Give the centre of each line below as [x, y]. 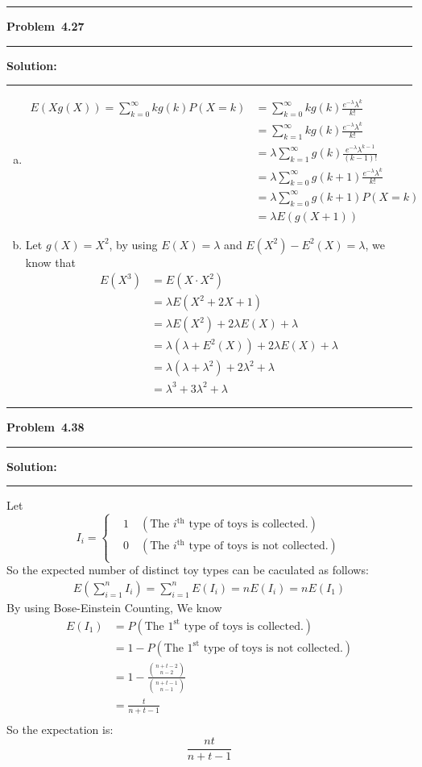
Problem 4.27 [46, 26]
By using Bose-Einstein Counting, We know [114, 607]
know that [51, 262]
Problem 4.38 [46, 426]
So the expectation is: [60, 729]
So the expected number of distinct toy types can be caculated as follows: [188, 570]
